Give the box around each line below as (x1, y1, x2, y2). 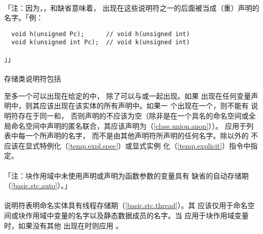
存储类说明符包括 (4, 73, 61, 84)
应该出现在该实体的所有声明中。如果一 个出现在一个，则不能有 (39, 100, 249, 111)
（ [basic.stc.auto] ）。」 (4, 180, 72, 191)
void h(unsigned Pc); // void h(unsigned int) (11, 30, 190, 38)
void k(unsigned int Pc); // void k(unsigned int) (11, 39, 190, 46)
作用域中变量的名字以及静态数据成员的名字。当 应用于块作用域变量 (25, 210, 249, 220)
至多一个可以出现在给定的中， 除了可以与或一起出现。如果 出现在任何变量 (4, 90, 251, 101)
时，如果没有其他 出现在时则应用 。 (4, 220, 123, 230)
